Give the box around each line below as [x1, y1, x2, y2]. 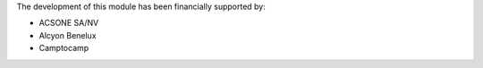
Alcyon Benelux [38, 30, 97, 40]
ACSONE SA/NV [38, 18, 99, 29]
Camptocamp [38, 43, 89, 54]
